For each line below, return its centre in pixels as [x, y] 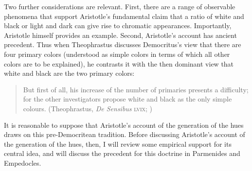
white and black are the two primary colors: [69, 73]
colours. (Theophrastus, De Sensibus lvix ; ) [88, 108]
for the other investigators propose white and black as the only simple [127, 99]
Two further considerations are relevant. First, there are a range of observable [120, 6]
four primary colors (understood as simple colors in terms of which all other [117, 54]
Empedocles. [23, 162]
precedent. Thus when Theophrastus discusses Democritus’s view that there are [123, 44]
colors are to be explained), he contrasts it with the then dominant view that [119, 63]
